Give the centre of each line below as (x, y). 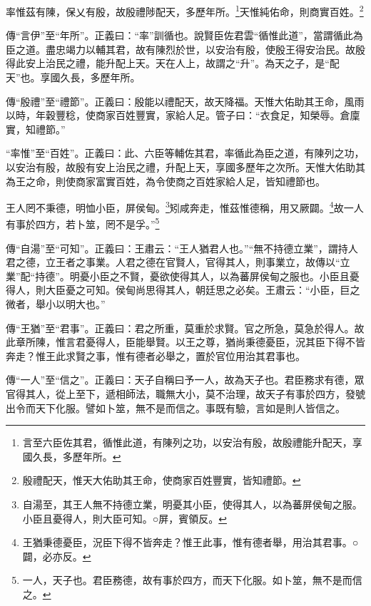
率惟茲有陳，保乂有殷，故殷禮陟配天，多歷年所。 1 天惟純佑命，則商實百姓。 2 (185, 10)
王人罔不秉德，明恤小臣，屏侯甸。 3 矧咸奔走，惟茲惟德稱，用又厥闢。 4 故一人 (185, 206)
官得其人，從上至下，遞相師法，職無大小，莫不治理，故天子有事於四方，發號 (185, 394)
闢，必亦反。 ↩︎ (57, 556)
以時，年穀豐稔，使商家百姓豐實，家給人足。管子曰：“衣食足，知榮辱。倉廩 (183, 115)
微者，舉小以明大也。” (56, 304)
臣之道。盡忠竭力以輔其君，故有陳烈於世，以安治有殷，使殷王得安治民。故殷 (185, 49)
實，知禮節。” (36, 129)
